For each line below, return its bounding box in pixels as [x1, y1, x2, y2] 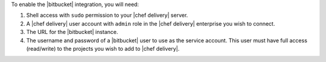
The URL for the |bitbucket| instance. [26, 29, 118, 36]
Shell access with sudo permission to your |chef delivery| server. [26, 12, 188, 19]
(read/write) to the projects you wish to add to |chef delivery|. [26, 45, 180, 52]
